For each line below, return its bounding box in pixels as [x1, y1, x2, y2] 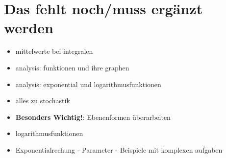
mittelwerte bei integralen [15, 46, 93, 56]
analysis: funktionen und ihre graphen [15, 62, 129, 72]
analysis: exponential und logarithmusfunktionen [15, 79, 161, 89]
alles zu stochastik [15, 95, 70, 106]
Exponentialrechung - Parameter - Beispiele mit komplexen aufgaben [15, 144, 223, 155]
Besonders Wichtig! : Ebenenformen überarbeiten [15, 112, 171, 122]
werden [4, 18, 53, 38]
